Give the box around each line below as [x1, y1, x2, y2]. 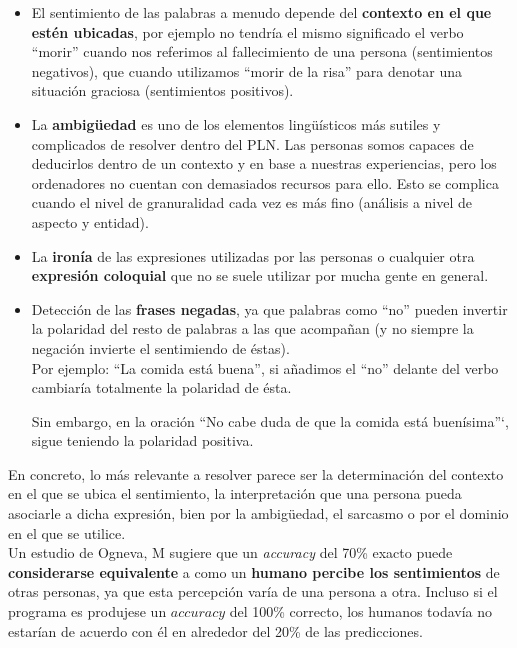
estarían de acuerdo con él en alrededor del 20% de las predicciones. [8, 620, 423, 641]
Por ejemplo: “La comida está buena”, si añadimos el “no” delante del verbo [31, 357, 499, 378]
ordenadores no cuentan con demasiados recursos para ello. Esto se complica [31, 172, 499, 193]
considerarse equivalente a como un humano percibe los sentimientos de [8, 561, 500, 582]
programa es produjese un [8, 601, 167, 622]
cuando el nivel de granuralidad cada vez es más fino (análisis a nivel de [31, 192, 472, 213]
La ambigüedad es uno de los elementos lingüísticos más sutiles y [31, 113, 441, 134]
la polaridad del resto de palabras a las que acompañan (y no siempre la [31, 318, 474, 339]
